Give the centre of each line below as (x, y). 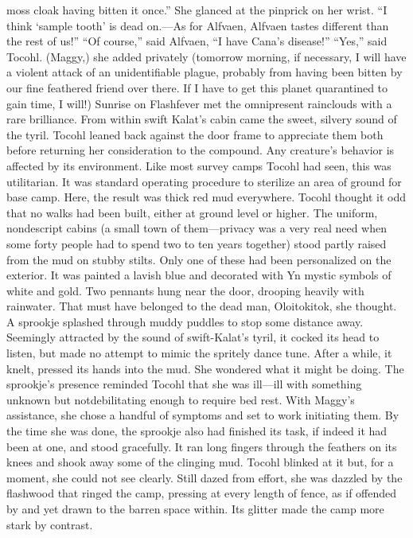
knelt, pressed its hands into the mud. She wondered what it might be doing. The (205, 368)
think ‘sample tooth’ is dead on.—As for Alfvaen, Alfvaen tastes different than (198, 25)
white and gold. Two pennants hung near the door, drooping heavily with (185, 290)
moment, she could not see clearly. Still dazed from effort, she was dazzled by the (205, 477)
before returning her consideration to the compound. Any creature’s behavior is (201, 150)
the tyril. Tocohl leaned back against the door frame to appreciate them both (195, 134)
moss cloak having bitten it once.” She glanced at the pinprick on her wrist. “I (197, 10)
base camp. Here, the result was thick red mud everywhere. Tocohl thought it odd (206, 197)
